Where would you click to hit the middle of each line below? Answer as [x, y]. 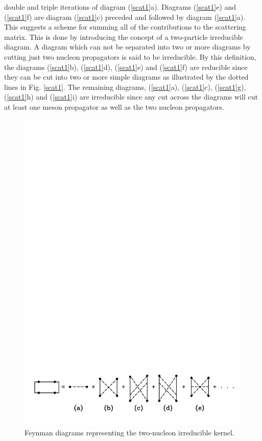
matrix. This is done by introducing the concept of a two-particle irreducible [124, 36]
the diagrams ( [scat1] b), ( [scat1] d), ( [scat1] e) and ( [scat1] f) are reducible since [126, 67]
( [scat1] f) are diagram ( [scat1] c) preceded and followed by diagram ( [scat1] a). [125, 17]
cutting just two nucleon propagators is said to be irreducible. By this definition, [130, 56]
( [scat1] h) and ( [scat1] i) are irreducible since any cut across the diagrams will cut [131, 97]
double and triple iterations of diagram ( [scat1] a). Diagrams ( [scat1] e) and [120, 7]
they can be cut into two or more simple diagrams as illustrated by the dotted [126, 77]
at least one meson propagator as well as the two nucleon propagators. [114, 106]
